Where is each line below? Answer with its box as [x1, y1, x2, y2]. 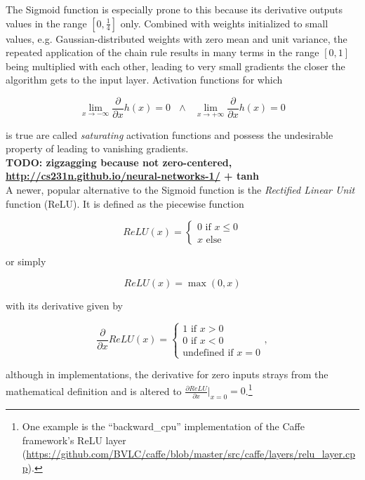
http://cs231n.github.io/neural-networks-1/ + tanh [6, 168, 259, 183]
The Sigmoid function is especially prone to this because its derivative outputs [6, 2, 343, 16]
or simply [6, 254, 46, 269]
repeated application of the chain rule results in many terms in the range [6, 45, 319, 60]
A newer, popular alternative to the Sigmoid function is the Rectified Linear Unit [6, 182, 355, 197]
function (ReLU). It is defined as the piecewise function [6, 196, 244, 211]
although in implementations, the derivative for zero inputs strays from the [6, 367, 328, 381]
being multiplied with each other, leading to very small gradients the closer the [6, 58, 345, 73]
